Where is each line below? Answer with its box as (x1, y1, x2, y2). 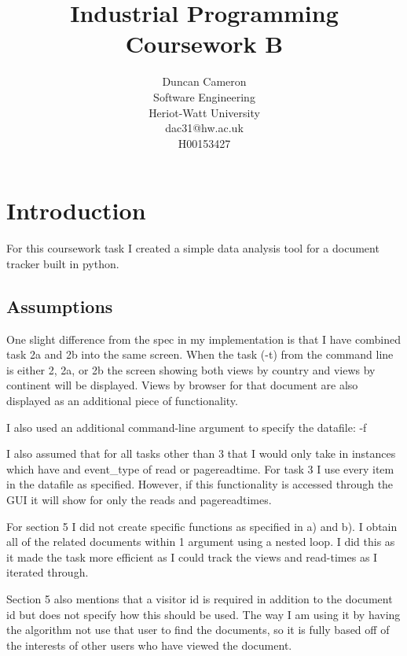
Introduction (6, 194, 146, 227)
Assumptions (6, 293, 113, 318)
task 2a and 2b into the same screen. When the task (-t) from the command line (6, 346, 394, 363)
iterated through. (6, 564, 89, 580)
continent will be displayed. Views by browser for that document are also (6, 377, 358, 393)
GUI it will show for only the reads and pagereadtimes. (6, 491, 272, 507)
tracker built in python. (6, 255, 119, 271)
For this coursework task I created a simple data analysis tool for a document (6, 240, 379, 256)
